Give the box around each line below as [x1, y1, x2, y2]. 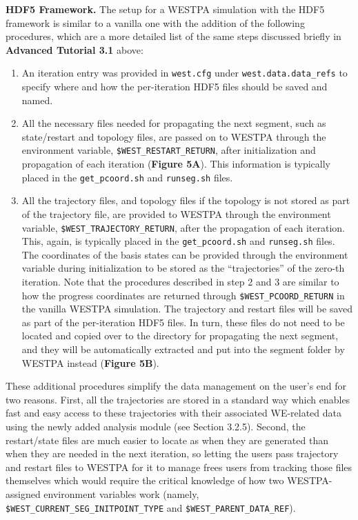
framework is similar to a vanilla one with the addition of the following [6, 15, 305, 30]
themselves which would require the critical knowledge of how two [6, 473, 284, 488]
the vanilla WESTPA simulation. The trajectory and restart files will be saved [21, 301, 353, 316]
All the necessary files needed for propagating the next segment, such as [21, 116, 326, 130]
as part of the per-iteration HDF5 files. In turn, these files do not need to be [21, 314, 345, 329]
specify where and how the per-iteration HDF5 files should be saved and [21, 79, 328, 94]
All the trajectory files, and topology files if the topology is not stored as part [21, 193, 350, 208]
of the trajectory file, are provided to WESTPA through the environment [21, 206, 331, 221]
